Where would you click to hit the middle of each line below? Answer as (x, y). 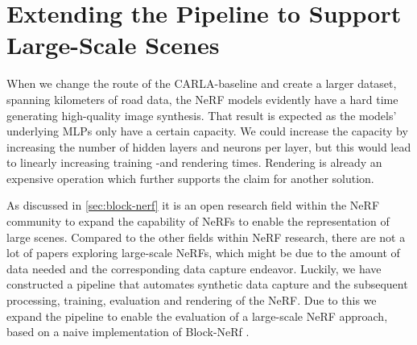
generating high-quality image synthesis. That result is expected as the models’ (202, 115)
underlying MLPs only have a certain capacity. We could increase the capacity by (207, 131)
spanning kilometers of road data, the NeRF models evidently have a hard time (202, 99)
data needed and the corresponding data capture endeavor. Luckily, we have (194, 268)
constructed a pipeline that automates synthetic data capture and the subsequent (207, 284)
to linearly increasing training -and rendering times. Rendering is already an (194, 162)
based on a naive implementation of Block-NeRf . (128, 332)
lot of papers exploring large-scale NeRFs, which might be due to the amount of (203, 253)
